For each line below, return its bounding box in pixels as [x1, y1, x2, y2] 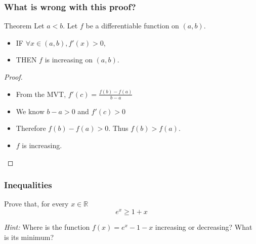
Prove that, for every [4, 198, 69, 209]
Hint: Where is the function [4, 222, 90, 232]
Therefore [16, 123, 46, 133]
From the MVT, [16, 88, 66, 99]
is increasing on [45, 54, 93, 65]
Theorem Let [4, 20, 45, 31]
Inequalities [4, 179, 52, 191]
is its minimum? [4, 231, 54, 242]
